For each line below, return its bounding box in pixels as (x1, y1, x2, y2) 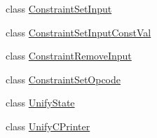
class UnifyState (6, 95, 75, 110)
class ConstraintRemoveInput (6, 48, 132, 63)
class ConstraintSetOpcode (6, 71, 121, 86)
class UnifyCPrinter (6, 118, 90, 133)
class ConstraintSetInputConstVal (6, 25, 151, 39)
